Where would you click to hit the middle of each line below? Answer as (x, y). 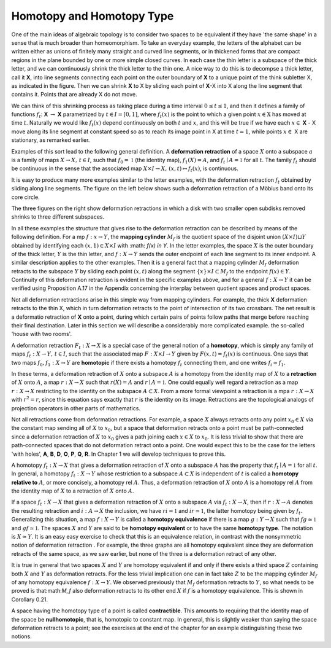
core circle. (25, 197)
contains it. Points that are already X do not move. (74, 95)
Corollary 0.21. (30, 599)
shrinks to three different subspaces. (58, 217)
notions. (21, 636)
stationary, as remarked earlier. (51, 140)
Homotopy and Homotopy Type (93, 16)
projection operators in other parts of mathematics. (76, 408)
